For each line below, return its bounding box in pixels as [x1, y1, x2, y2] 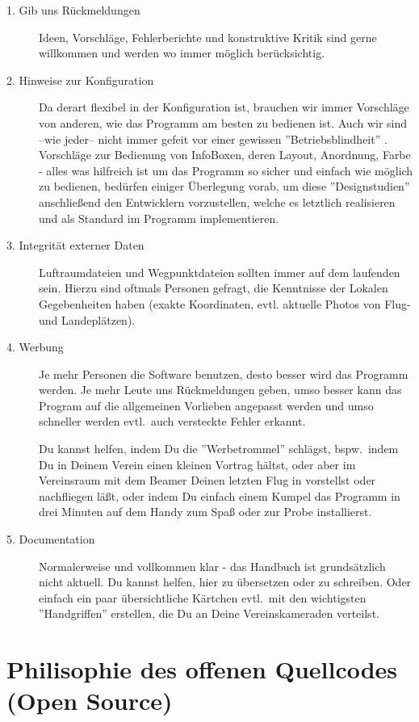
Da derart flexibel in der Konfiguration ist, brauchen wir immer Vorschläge [39, 99, 409, 115]
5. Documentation [6, 531, 95, 548]
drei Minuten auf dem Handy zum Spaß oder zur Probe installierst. [39, 503, 372, 520]
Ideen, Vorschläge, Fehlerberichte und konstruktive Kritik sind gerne [39, 28, 377, 45]
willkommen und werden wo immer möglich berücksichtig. [39, 44, 325, 61]
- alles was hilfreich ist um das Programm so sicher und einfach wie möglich [39, 162, 413, 178]
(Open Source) [6, 684, 173, 717]
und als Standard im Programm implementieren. [39, 209, 279, 226]
